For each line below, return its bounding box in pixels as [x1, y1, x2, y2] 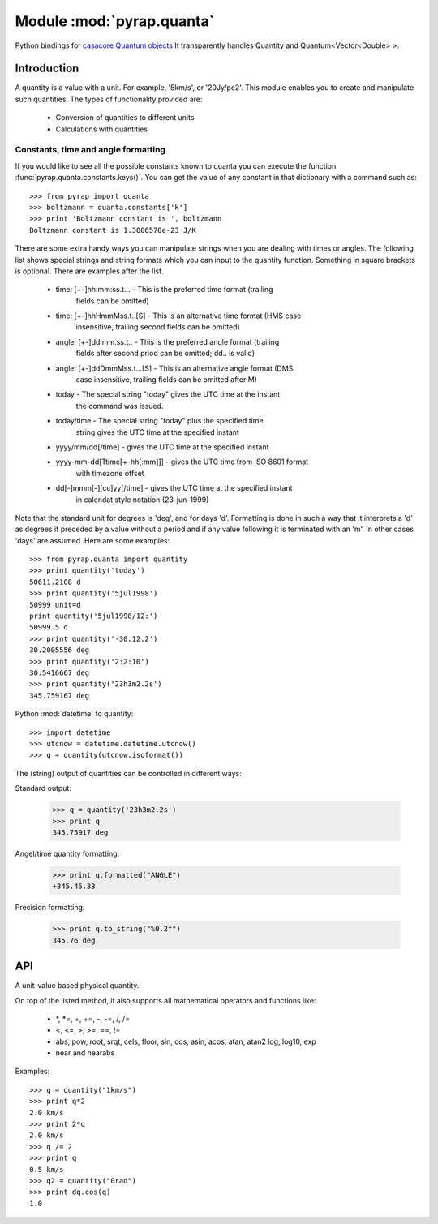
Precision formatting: [15, 903, 85, 913]
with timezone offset [75, 468, 145, 478]
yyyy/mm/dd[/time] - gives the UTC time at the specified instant [55, 442, 269, 452]
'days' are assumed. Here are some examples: [15, 535, 170, 545]
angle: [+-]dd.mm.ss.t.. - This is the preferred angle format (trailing [55, 337, 280, 346]
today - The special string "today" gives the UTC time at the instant [55, 389, 281, 399]
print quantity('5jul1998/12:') [29, 612, 158, 621]
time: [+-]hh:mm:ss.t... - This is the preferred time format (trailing [55, 285, 273, 294]
